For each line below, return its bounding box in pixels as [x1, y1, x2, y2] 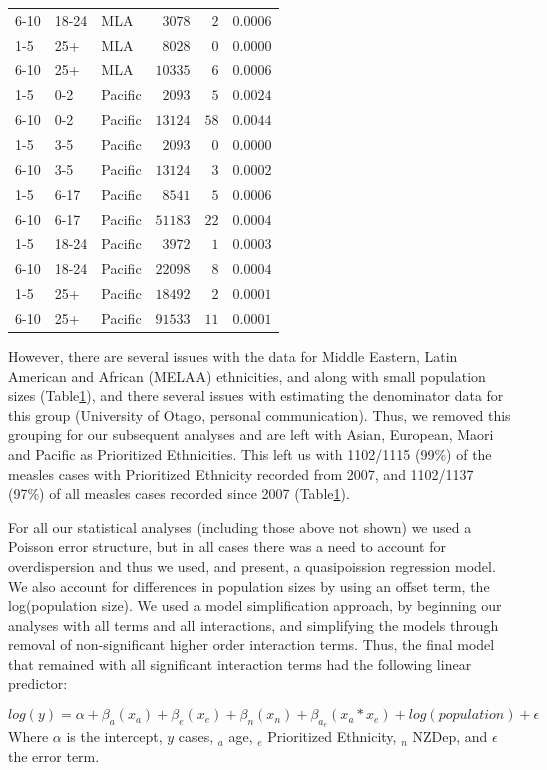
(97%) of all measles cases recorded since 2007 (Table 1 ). [8, 483, 350, 504]
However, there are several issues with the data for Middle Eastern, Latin [8, 345, 458, 366]
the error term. [8, 745, 100, 766]
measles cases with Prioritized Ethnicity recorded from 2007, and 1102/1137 [8, 463, 474, 484]
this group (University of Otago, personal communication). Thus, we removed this [8, 404, 511, 425]
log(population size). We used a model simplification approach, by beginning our [8, 595, 502, 616]
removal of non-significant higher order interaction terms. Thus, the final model [8, 634, 495, 655]
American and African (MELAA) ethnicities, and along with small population [8, 365, 486, 386]
